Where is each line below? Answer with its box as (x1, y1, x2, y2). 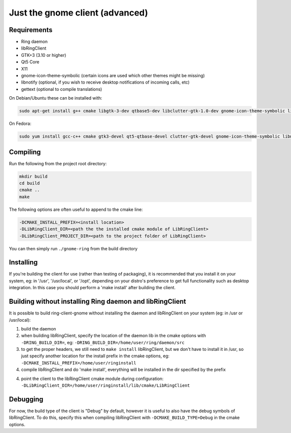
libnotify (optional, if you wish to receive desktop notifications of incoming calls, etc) (21, 79, 190, 85)
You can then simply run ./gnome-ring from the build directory (9, 245, 138, 251)
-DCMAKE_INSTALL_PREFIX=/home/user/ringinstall (21, 360, 137, 365)
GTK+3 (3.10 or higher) (21, 52, 66, 58)
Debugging (9, 395, 44, 403)
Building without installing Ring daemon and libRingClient (9, 297, 186, 306)
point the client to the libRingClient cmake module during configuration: (21, 376, 164, 381)
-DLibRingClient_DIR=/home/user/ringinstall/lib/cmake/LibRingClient (21, 383, 190, 388)
